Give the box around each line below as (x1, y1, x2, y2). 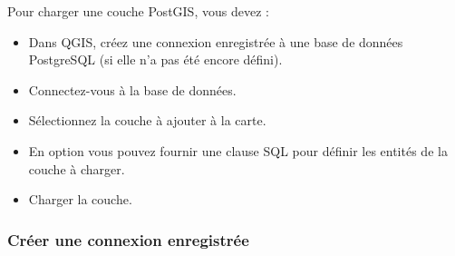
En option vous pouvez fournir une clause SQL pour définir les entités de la (28, 141, 448, 160)
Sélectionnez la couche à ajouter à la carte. (28, 111, 266, 130)
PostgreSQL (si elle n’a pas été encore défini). (28, 50, 283, 69)
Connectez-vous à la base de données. (28, 80, 237, 99)
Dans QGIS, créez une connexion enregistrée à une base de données (28, 32, 403, 51)
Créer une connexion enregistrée (7, 228, 249, 251)
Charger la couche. (28, 190, 132, 209)
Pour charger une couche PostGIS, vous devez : (7, 2, 269, 20)
